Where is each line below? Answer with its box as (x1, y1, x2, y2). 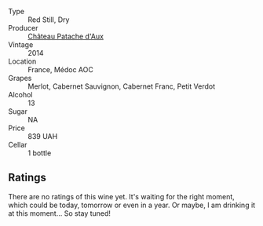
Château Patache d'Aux (27, 31, 104, 41)
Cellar (8, 140, 27, 149)
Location (8, 56, 37, 66)
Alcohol (8, 90, 33, 99)
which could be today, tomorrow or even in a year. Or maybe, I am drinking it (8, 200, 256, 210)
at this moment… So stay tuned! (8, 208, 111, 218)
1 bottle (27, 148, 52, 158)
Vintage (8, 40, 34, 49)
